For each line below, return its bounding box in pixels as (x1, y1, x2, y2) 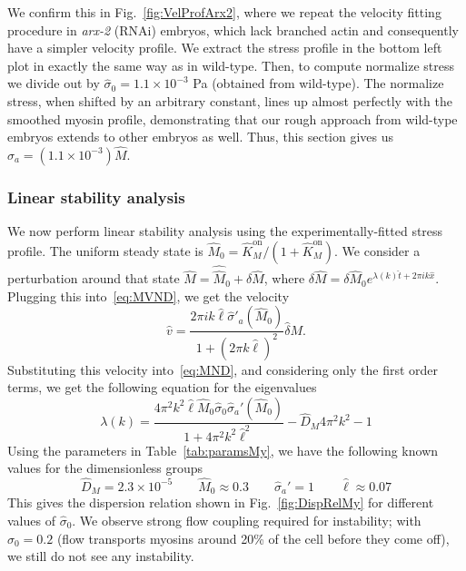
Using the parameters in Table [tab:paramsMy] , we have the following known (7, 440, 439, 459)
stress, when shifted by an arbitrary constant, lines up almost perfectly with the (7, 91, 452, 110)
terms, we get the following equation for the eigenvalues (7, 378, 317, 397)
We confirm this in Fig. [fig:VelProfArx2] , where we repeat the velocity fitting (7, 3, 441, 21)
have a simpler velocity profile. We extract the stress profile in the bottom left (7, 38, 442, 57)
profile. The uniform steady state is (7, 241, 203, 260)
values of (7, 511, 55, 530)
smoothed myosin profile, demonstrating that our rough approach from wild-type (7, 109, 458, 128)
